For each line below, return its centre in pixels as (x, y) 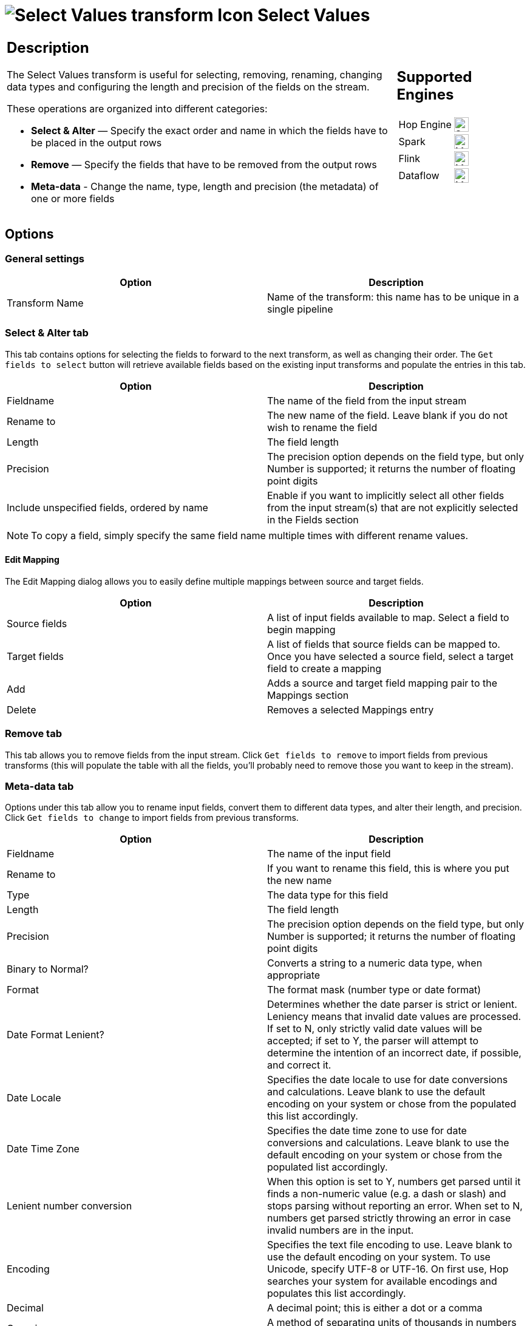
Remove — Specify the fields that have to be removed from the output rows (204, 164)
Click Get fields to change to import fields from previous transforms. (152, 818)
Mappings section (308, 695)
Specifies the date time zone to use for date (367, 1131)
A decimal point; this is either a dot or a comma (375, 1308)
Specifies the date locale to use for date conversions (388, 1080)
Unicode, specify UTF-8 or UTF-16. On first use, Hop (388, 1269)
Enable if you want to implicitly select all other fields (386, 495)
